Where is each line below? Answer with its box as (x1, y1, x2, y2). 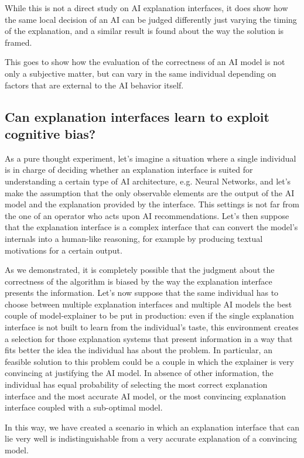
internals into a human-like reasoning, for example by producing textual (5, 232, 263, 244)
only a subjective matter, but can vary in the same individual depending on (5, 67, 276, 79)
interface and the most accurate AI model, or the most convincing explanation (5, 389, 286, 402)
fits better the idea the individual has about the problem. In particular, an (5, 344, 272, 356)
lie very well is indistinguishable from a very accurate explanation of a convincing (5, 432, 297, 445)
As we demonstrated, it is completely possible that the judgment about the (5, 264, 275, 276)
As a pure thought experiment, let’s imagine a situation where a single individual (5, 152, 296, 164)
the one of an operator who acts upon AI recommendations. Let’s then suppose (5, 209, 289, 221)
